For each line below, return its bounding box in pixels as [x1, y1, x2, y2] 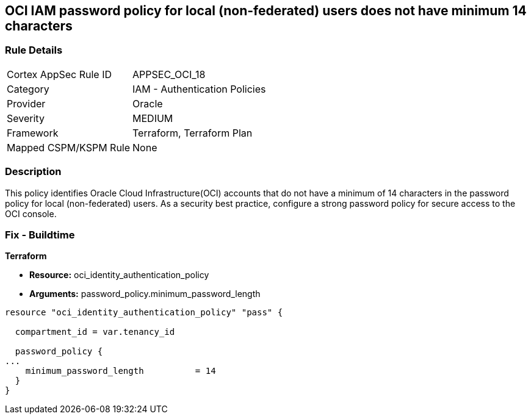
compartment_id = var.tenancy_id [15, 327, 175, 337]
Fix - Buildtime [5, 228, 75, 241]
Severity [7, 112, 45, 124]
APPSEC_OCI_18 [132, 68, 206, 81]
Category [7, 82, 49, 95]
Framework [7, 126, 59, 139]
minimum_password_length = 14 [25, 366, 216, 376]
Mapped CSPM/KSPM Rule [7, 141, 131, 154]
